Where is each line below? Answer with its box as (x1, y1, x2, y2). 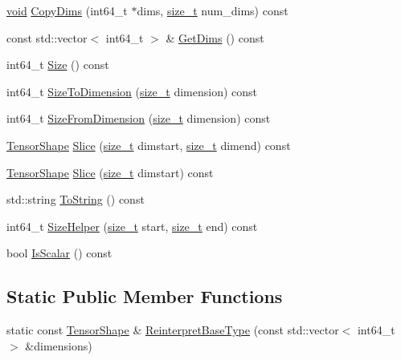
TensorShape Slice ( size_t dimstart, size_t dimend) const (6, 136, 291, 153)
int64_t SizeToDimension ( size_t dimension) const (6, 83, 258, 99)
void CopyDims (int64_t (6, 2, 128, 18)
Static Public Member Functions (6, 284, 283, 309)
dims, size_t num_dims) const (137, 2, 288, 18)
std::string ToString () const (6, 191, 145, 208)
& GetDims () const (166, 29, 264, 46)
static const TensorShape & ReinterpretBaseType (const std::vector (6, 322, 339, 338)
